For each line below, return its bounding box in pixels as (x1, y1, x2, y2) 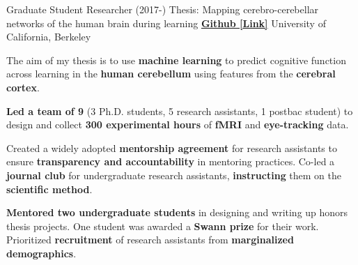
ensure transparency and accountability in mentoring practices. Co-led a (6, 154, 335, 169)
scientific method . (6, 181, 93, 196)
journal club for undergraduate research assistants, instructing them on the (6, 167, 342, 182)
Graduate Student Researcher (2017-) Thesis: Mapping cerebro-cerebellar (6, 2, 319, 16)
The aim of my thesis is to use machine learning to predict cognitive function (6, 52, 346, 67)
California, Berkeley (6, 29, 91, 44)
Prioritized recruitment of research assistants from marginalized (6, 232, 294, 247)
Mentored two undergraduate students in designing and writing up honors (6, 205, 348, 220)
